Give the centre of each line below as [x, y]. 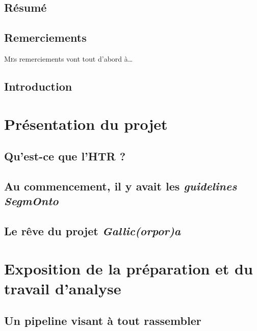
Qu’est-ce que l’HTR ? [65, 156]
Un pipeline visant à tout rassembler [103, 321]
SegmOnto [31, 201]
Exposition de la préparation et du [128, 268]
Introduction [38, 86]
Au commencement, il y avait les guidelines [121, 186]
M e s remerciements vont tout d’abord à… [69, 58]
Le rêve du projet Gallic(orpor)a [93, 231]
